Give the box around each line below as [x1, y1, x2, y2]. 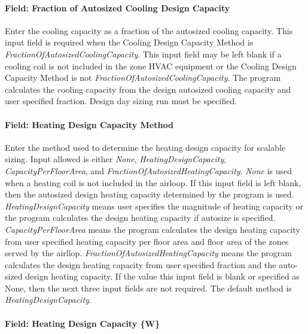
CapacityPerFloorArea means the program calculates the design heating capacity [5, 223, 300, 235]
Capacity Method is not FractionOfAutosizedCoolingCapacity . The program [5, 71, 281, 84]
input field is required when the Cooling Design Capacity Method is [5, 36, 254, 48]
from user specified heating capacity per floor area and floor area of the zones [5, 235, 289, 247]
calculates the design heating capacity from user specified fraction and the [5, 258, 276, 271]
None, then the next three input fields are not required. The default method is [5, 281, 292, 294]
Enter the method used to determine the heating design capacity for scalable [5, 141, 286, 153]
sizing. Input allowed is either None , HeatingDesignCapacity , [5, 153, 227, 165]
